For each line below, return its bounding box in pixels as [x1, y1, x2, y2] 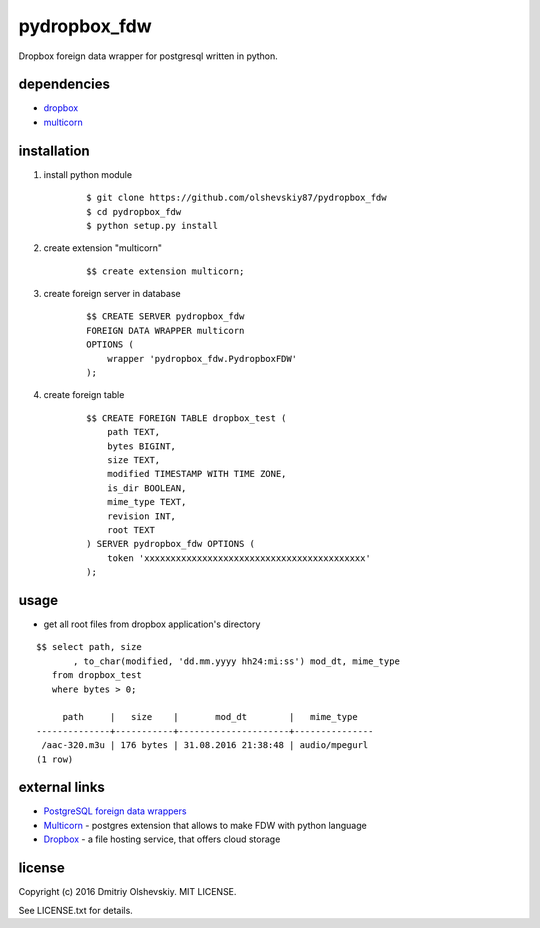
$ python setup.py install [86, 220, 219, 231]
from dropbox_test [51, 670, 142, 681]
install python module [43, 168, 133, 180]
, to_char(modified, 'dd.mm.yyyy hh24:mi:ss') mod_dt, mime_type [73, 655, 400, 667]
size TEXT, [106, 455, 161, 465]
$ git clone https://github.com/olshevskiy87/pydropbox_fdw [86, 192, 387, 204]
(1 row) [36, 753, 74, 765]
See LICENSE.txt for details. [18, 904, 134, 916]
